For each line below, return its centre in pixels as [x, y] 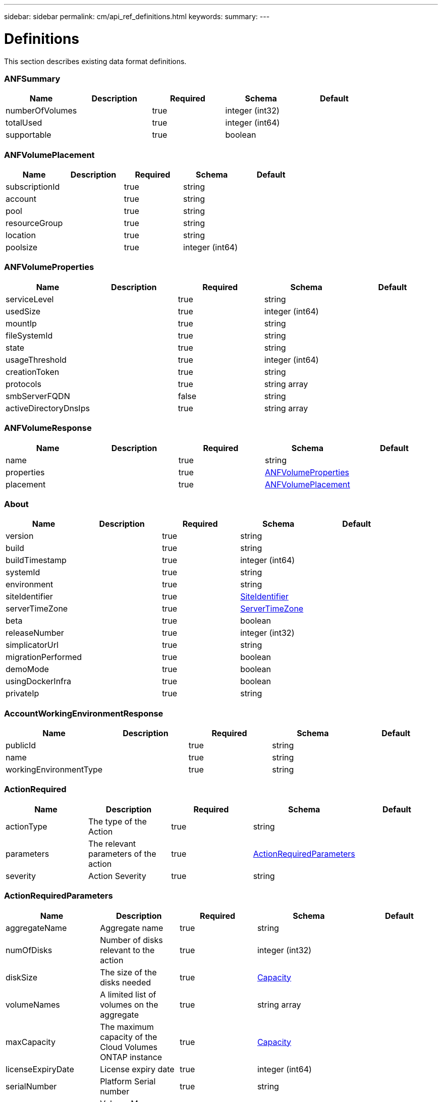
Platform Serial [128, 1081]
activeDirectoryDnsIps [48, 408]
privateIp [22, 694]
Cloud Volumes [129, 1047]
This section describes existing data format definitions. [95, 61]
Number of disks [131, 940]
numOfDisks [29, 950]
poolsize [22, 247]
